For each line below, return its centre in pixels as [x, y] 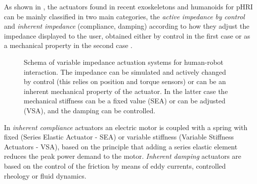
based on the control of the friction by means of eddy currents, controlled [115, 165]
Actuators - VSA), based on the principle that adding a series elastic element [121, 146]
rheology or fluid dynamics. [45, 175]
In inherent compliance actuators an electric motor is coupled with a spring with [126, 127]
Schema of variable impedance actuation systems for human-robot [124, 62]
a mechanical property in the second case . [68, 45]
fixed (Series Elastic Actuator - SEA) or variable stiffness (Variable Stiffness [119, 137]
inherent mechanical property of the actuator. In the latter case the [126, 91]
